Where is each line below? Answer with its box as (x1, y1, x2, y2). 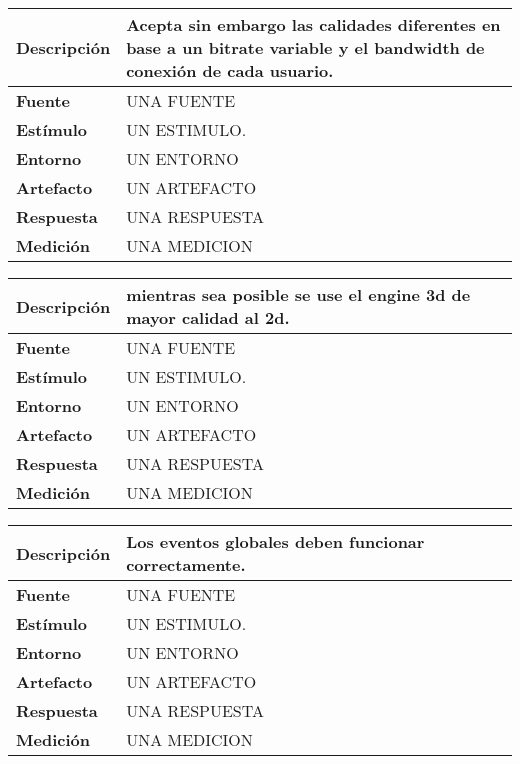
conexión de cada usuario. (126, 59, 334, 82)
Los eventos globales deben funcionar (126, 530, 425, 553)
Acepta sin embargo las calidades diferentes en (126, 13, 501, 36)
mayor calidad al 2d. (126, 306, 290, 329)
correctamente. (126, 553, 246, 576)
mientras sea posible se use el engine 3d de (126, 283, 471, 306)
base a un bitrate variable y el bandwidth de (126, 36, 485, 59)
